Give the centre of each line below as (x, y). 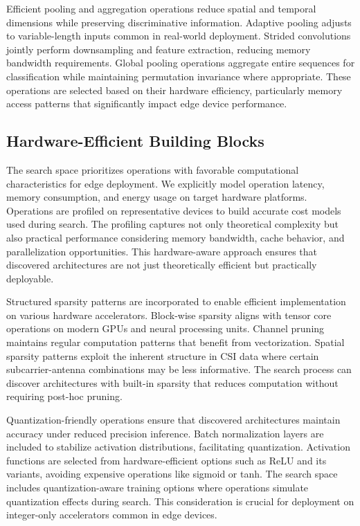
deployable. (30, 278)
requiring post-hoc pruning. (64, 396)
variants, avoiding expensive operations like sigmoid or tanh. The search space (172, 474)
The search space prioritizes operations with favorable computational (153, 169)
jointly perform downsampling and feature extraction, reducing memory (159, 49)
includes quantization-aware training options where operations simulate (157, 488)
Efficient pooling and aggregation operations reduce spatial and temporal (161, 8)
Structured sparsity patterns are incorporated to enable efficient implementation (176, 301)
